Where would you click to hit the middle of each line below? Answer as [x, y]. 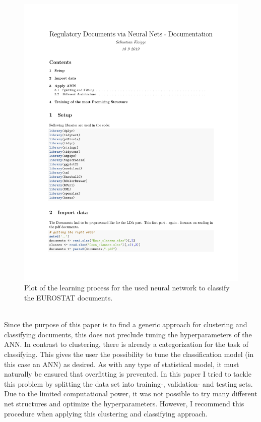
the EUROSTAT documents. [69, 298]
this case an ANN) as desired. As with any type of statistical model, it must [122, 364]
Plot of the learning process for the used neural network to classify [127, 288]
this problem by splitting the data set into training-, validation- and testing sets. [128, 383]
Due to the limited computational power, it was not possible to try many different [131, 394]
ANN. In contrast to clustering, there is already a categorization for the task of [126, 344]
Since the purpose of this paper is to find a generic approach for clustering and [126, 324]
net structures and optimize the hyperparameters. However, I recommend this [124, 404]
